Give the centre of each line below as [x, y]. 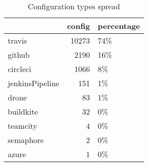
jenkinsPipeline [34, 83]
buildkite [23, 111]
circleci [20, 69]
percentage [119, 26]
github [19, 55]
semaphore [26, 140]
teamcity [23, 126]
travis [18, 40]
